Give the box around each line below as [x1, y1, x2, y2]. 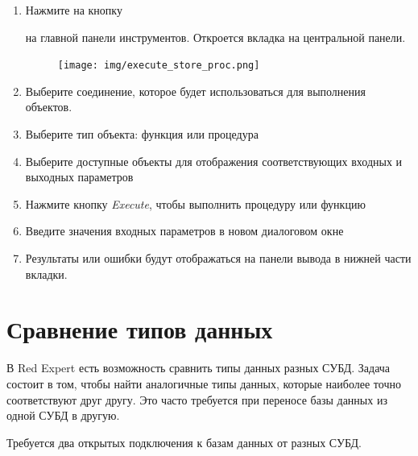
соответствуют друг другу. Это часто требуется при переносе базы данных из [6, 391, 387, 408]
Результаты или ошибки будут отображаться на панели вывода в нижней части [25, 250, 412, 266]
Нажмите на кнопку [25, 2, 122, 18]
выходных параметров [25, 168, 134, 185]
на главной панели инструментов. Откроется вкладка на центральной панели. [25, 28, 406, 45]
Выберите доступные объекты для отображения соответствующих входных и [25, 152, 403, 169]
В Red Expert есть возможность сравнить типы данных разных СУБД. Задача [6, 359, 391, 376]
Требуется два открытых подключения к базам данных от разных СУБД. [6, 433, 362, 450]
